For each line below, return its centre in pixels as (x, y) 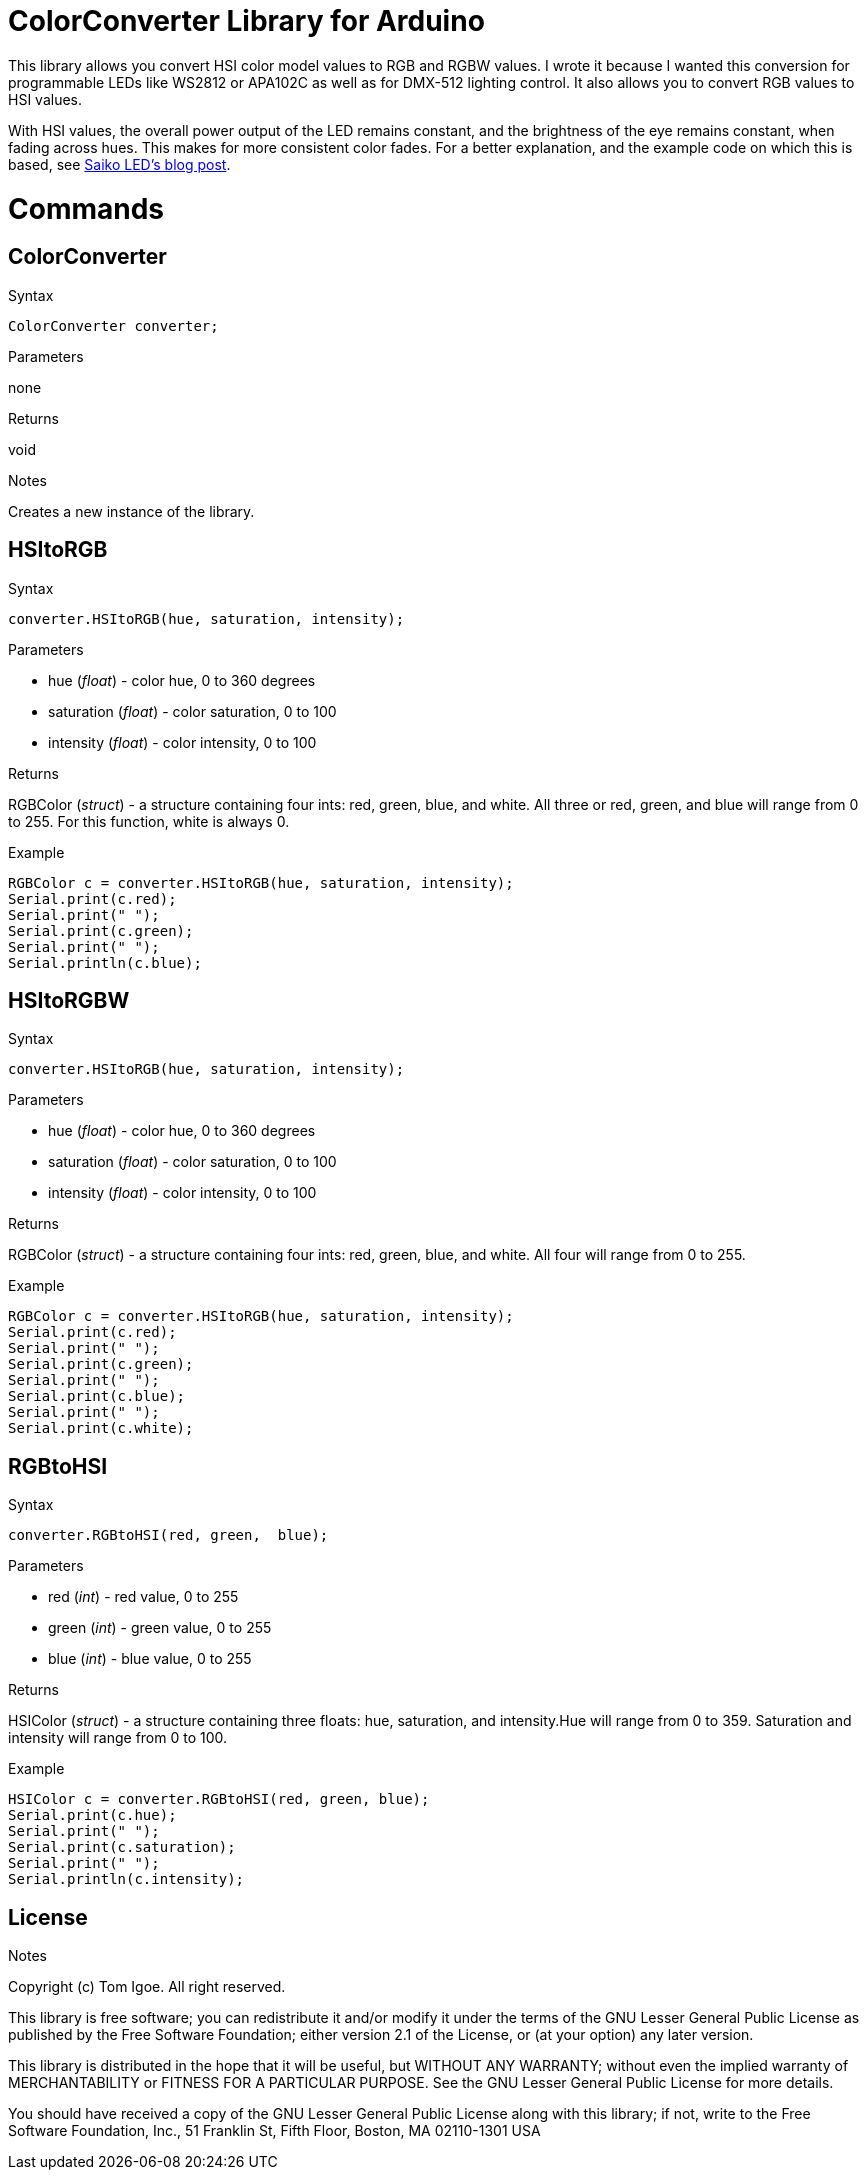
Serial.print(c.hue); (92, 1815)
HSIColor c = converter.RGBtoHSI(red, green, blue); (219, 1799)
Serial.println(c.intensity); (126, 1879)
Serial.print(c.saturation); (122, 1847)
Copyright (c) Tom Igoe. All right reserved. (147, 1987)
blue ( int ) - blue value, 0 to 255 (150, 1659)
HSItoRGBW (69, 1000)
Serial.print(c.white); (101, 1428)
